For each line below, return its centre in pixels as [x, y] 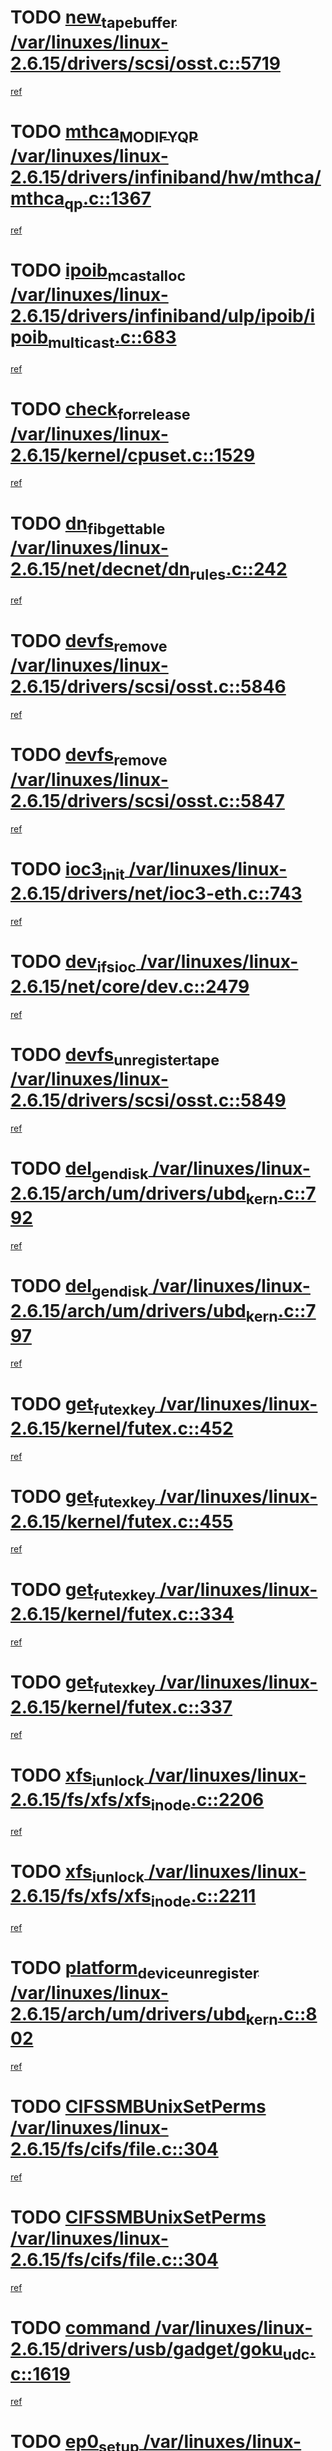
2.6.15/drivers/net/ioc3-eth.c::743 [156, 893]
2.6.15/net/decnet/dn [100, 569]
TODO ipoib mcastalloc [98, 272]
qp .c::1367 [108, 200]
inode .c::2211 [203, 1898]
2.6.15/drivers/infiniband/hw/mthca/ [166, 177]
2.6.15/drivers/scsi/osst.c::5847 [147, 800]
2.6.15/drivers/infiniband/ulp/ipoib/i [163, 316]
